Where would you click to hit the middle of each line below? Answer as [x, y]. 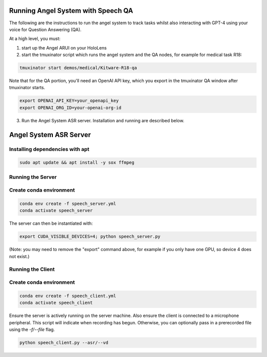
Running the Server [33, 177]
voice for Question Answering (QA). [45, 29]
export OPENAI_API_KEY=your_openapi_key [69, 101]
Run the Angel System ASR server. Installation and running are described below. [103, 120]
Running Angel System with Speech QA [71, 11]
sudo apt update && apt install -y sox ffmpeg [77, 163]
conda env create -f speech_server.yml [68, 204]
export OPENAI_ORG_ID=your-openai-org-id [70, 107]
